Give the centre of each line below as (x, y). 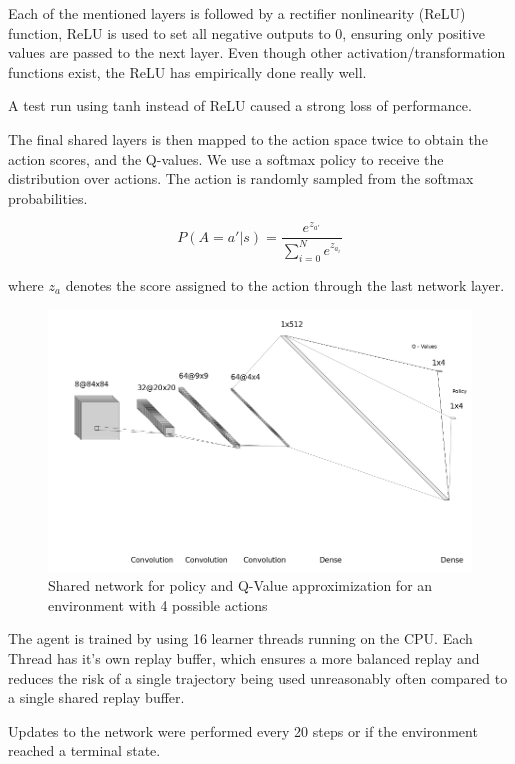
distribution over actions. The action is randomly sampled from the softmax (241, 178)
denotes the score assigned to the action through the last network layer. (285, 284)
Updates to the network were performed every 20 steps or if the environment (243, 730)
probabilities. (48, 197)
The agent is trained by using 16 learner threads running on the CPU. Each (240, 638)
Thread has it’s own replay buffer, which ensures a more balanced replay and (244, 658)
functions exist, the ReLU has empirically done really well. (187, 71)
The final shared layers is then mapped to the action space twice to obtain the (248, 138)
